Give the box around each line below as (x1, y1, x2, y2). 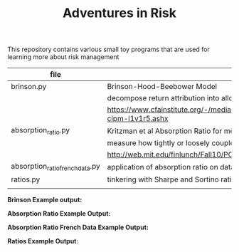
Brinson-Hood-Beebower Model (107, 82, 218, 92)
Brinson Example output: (7, 195, 83, 204)
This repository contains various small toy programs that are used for (7, 45, 210, 54)
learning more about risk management (7, 53, 119, 61)
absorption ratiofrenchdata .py (11, 162, 101, 172)
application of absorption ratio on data (107, 162, 235, 172)
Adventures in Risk (63, 5, 176, 21)
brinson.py (11, 82, 47, 92)
